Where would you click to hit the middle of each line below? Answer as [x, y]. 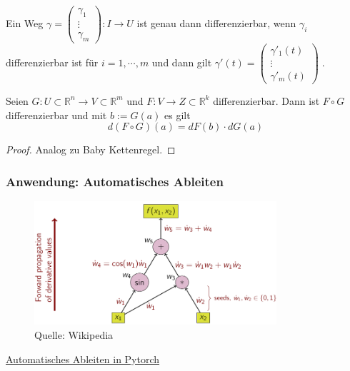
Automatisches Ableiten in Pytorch [83, 359]
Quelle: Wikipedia [74, 334]
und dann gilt [182, 62]
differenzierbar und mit [56, 115]
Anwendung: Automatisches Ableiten [115, 181]
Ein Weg [25, 22]
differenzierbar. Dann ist [266, 100]
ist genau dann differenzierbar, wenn [216, 22]
